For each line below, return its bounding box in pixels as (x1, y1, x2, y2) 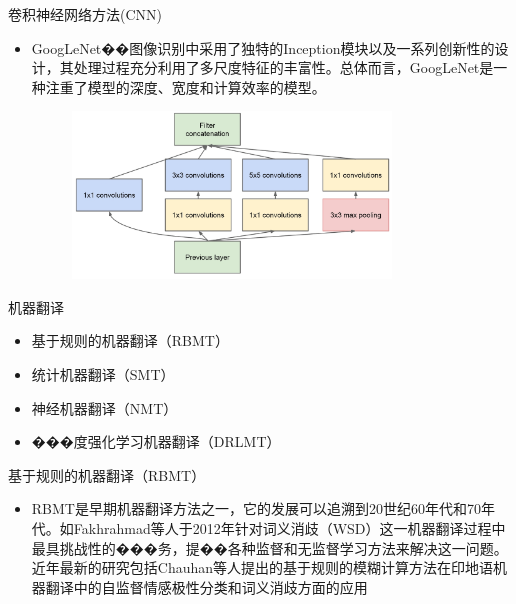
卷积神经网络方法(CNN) (8, 4, 162, 24)
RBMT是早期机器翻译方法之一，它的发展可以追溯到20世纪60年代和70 (31, 498, 481, 519)
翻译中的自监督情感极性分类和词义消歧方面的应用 (45, 576, 368, 597)
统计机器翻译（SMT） (31, 364, 175, 385)
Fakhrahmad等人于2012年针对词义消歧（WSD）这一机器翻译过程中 (73, 518, 506, 539)
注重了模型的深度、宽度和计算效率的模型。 (45, 76, 326, 97)
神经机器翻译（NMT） (31, 397, 178, 418)
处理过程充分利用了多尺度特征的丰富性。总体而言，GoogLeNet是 (73, 57, 494, 78)
